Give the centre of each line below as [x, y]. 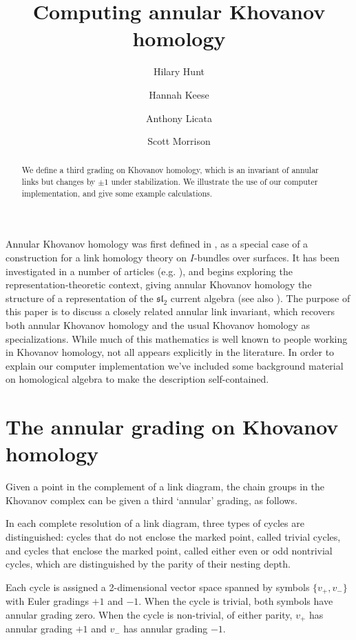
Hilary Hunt [179, 71]
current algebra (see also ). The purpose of [260, 298]
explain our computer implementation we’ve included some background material [175, 365]
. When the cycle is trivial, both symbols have [236, 601]
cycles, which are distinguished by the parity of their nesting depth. [148, 564]
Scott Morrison [179, 141]
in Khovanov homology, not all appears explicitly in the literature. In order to [170, 352]
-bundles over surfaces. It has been [267, 258]
